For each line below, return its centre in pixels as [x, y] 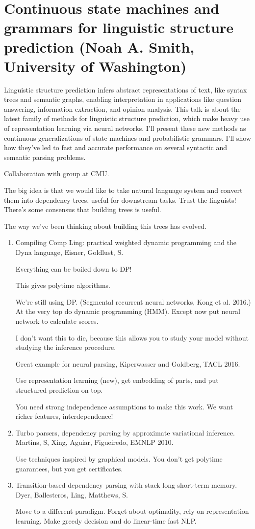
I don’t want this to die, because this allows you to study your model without [132, 337]
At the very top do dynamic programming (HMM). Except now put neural [128, 311]
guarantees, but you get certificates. [69, 468]
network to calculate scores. [57, 321]
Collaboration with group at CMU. [57, 173]
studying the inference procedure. [66, 347]
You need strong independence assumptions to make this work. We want [124, 406]
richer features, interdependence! [64, 416]
